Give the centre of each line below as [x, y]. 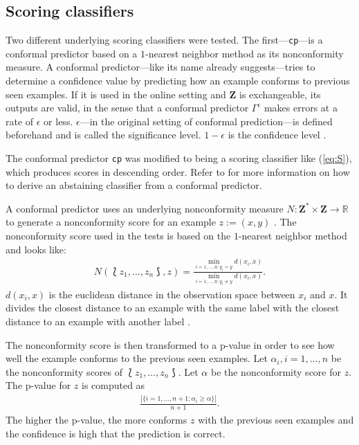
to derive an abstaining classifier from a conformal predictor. [134, 185]
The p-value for [38, 385]
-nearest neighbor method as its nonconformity [245, 53]
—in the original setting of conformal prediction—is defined [206, 121]
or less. [58, 121]
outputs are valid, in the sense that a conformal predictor [127, 108]
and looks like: [36, 249]
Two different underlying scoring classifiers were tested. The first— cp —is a [164, 40]
